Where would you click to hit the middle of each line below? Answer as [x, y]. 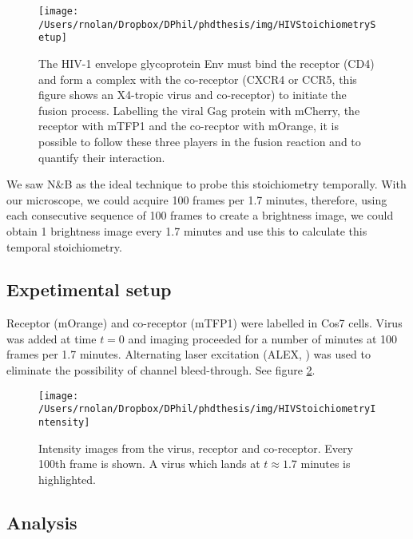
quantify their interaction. [102, 157]
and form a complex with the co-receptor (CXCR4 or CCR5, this [198, 79]
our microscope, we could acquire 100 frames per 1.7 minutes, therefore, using [197, 199]
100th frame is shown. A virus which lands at [149, 464]
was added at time [52, 338]
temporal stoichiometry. [64, 246]
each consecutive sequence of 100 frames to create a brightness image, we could [200, 215]
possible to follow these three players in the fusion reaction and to [200, 141]
